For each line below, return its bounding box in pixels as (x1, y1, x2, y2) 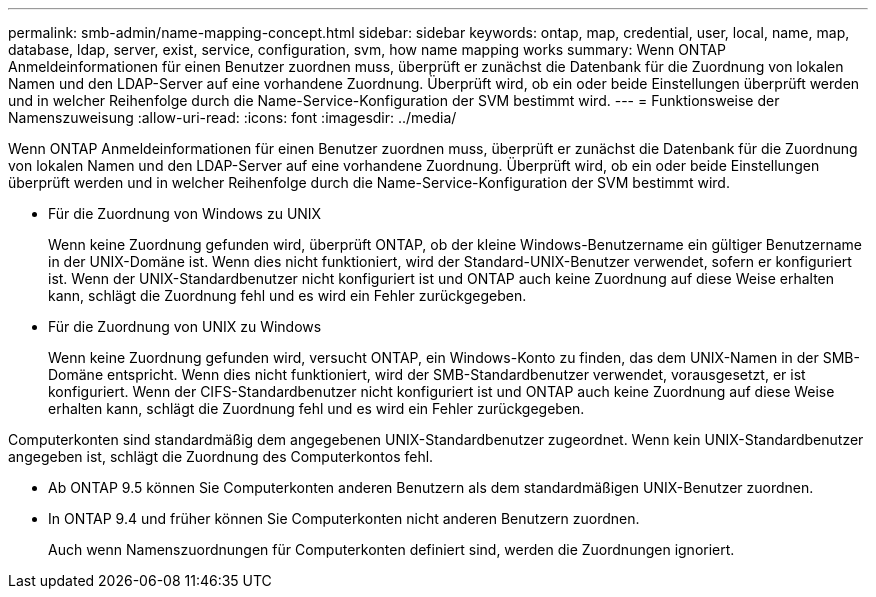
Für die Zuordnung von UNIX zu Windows (48, 318, 322, 335)
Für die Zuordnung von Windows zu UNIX (48, 205, 322, 222)
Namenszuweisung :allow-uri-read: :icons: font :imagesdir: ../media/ (8, 109, 457, 126)
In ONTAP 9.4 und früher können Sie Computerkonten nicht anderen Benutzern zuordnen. (48, 510, 640, 527)
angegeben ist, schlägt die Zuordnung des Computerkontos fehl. (8, 448, 434, 465)
